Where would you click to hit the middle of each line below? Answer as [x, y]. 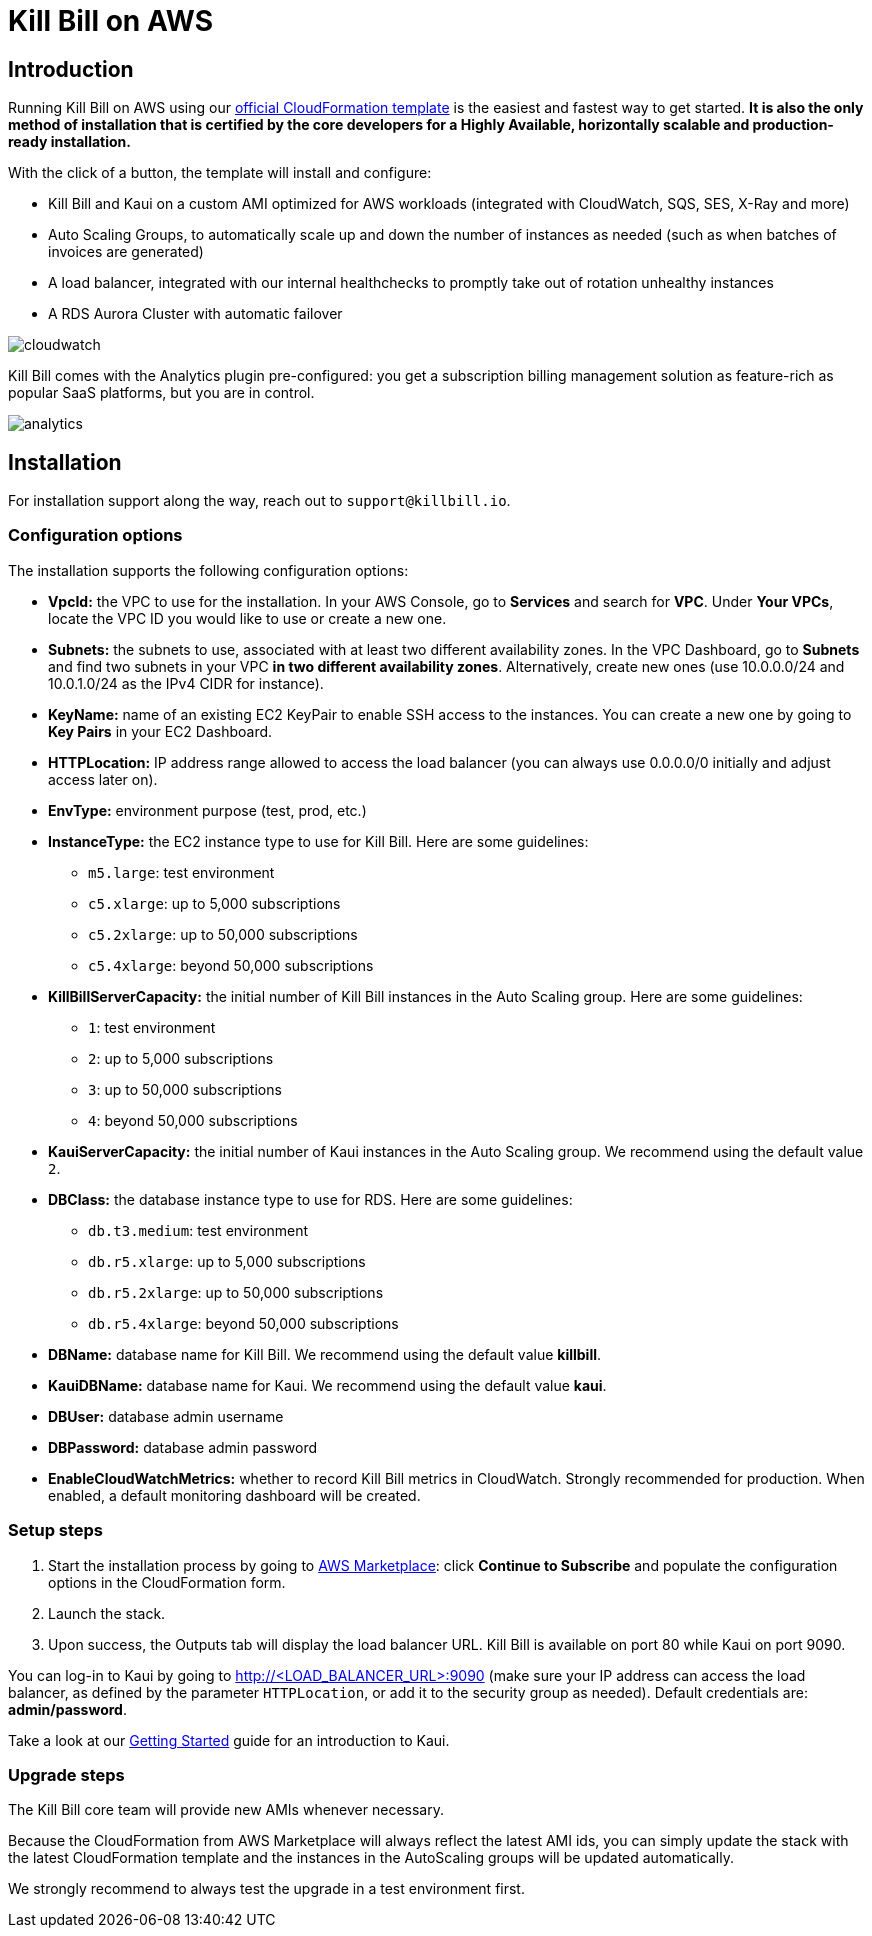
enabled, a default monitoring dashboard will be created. [234, 1495]
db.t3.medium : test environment [198, 1230]
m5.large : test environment [181, 872]
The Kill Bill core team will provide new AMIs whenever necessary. [226, 1810]
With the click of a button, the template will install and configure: [220, 173]
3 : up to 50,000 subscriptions [185, 1089]
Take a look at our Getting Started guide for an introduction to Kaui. [229, 1740]
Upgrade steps [66, 1774]
